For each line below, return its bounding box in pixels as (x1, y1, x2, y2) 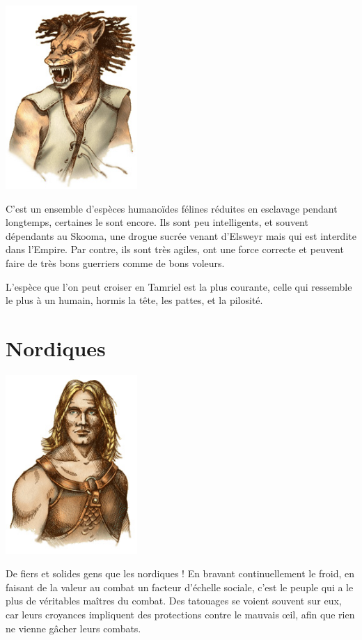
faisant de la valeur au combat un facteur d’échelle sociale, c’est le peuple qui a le (6, 579, 354, 594)
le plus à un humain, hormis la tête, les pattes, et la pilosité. (6, 293, 263, 307)
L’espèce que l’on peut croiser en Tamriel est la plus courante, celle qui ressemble (6, 279, 352, 294)
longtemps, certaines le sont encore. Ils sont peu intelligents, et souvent (6, 215, 308, 229)
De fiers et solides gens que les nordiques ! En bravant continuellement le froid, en (6, 566, 355, 581)
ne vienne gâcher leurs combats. (6, 620, 141, 635)
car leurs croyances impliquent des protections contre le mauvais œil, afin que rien (6, 607, 355, 622)
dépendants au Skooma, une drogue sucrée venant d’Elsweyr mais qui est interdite (6, 228, 356, 243)
